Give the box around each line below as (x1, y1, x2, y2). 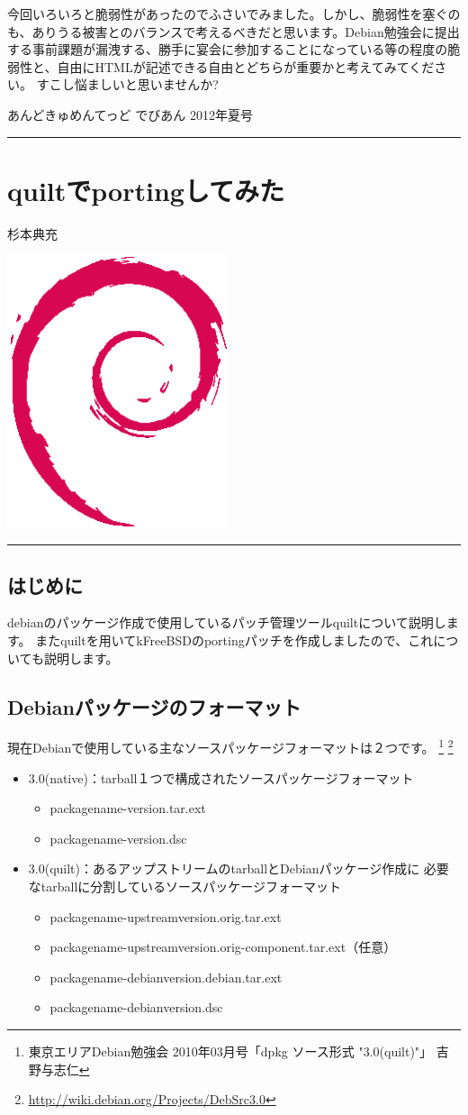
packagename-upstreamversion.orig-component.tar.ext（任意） (49, 937, 397, 956)
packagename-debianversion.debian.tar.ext (49, 967, 283, 986)
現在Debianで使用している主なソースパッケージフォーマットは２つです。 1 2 (7, 736, 454, 757)
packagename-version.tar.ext (49, 799, 206, 818)
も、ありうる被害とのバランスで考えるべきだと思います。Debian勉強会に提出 (7, 22, 460, 41)
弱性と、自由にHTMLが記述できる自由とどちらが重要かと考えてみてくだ (7, 57, 435, 76)
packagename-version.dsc (49, 828, 187, 847)
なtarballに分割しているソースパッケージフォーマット (28, 877, 341, 896)
